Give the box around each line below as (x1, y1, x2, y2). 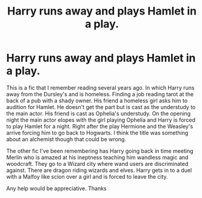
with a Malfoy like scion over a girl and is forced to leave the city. (6, 173, 168, 180)
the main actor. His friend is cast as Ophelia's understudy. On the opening (6, 110, 191, 117)
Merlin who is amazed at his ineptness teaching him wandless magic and (6, 153, 189, 161)
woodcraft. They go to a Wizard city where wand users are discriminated (6, 160, 189, 167)
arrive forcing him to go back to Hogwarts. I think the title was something (6, 129, 189, 136)
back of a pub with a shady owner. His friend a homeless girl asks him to (6, 97, 188, 104)
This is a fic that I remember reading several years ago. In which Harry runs (6, 84, 195, 91)
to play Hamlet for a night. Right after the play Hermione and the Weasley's (6, 122, 194, 130)
